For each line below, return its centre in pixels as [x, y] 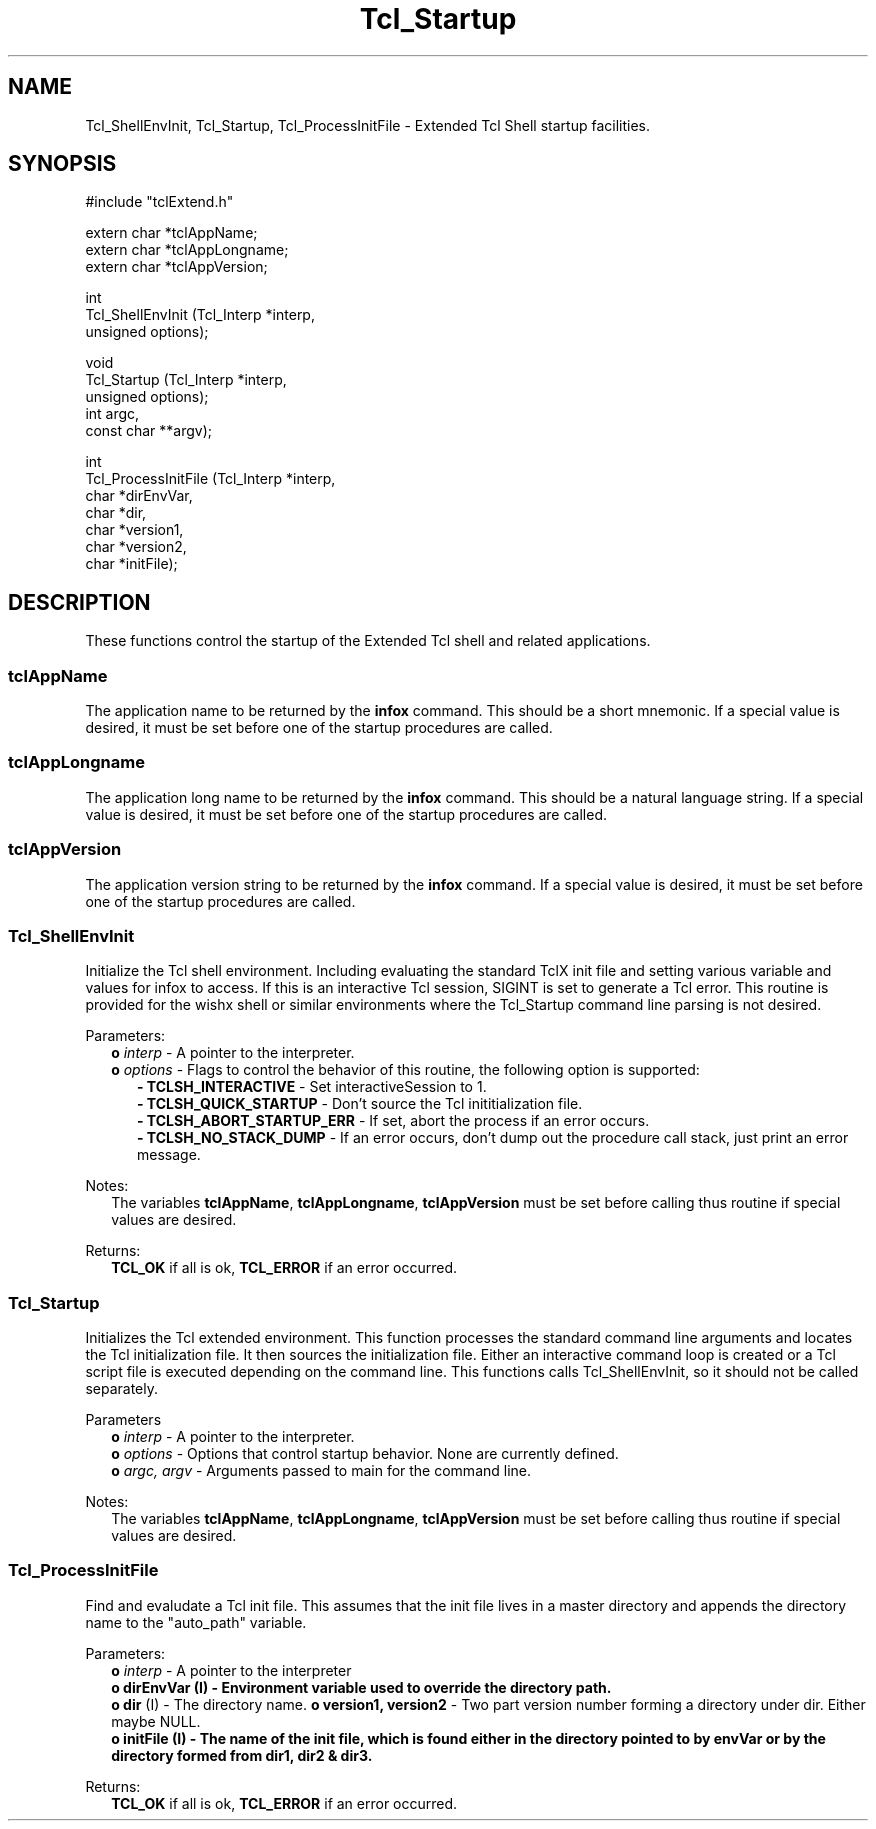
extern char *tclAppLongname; [187, 250]
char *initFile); [131, 564]
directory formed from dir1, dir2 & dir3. [242, 1755]
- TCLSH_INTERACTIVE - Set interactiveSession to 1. [312, 1087]
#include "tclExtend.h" [159, 202]
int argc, [112, 414]
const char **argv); [149, 431]
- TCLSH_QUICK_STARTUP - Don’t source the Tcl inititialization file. [360, 1104]
